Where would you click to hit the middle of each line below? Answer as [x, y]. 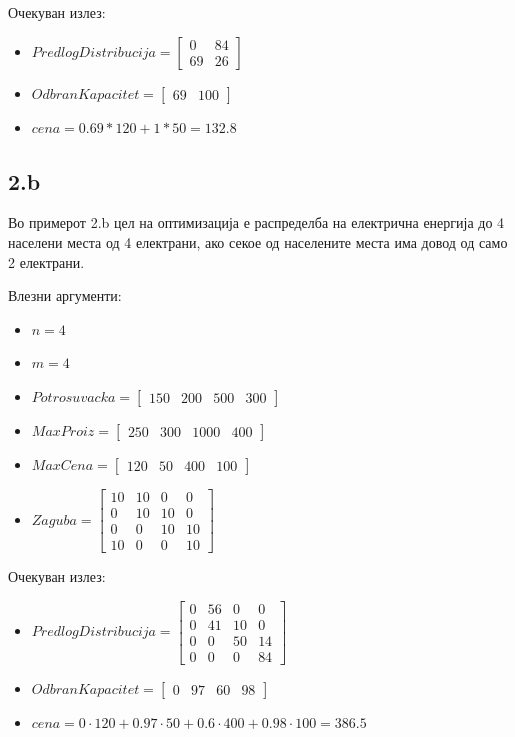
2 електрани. [46, 261]
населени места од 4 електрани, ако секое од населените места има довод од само [258, 241]
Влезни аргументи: [65, 295]
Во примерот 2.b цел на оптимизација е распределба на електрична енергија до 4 [256, 222]
